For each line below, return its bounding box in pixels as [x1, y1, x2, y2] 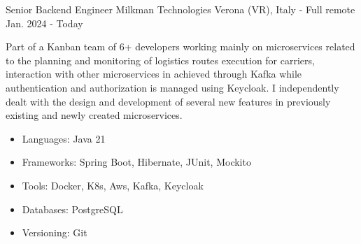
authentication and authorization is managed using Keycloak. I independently [6, 80, 339, 94]
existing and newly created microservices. [6, 108, 183, 122]
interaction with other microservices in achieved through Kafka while [6, 66, 302, 81]
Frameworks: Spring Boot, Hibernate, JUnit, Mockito [22, 155, 251, 169]
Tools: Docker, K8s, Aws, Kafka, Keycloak [22, 178, 204, 192]
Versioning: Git [22, 225, 87, 240]
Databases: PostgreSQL [22, 201, 123, 216]
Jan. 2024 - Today [6, 15, 83, 30]
